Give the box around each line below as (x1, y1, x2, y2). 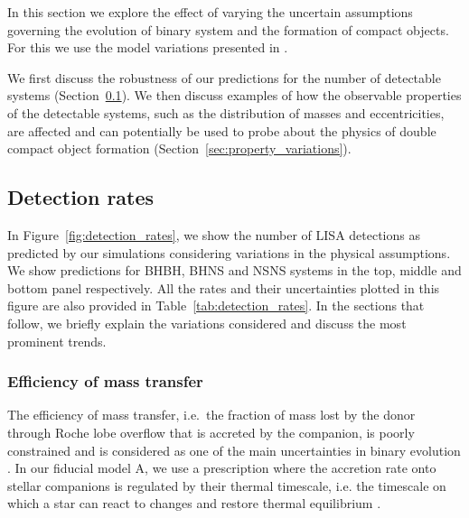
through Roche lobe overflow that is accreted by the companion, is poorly (7, 422, 415, 441)
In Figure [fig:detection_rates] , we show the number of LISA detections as (7, 225, 420, 244)
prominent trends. (7, 331, 107, 350)
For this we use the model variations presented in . (7, 38, 288, 57)
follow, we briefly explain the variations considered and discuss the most (7, 313, 407, 332)
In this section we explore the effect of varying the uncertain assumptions (7, 3, 413, 21)
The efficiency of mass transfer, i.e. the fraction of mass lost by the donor (7, 405, 416, 424)
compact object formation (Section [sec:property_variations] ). (7, 139, 352, 158)
